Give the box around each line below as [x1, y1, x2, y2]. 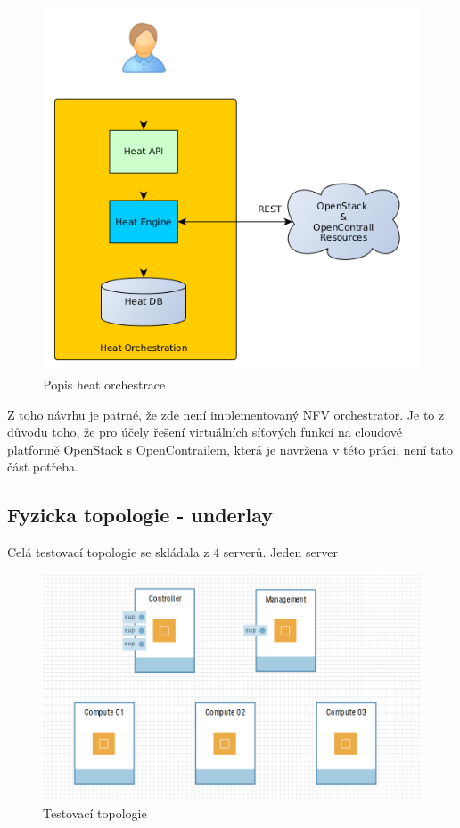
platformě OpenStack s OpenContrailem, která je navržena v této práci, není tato [7, 439, 454, 458]
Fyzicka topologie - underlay [7, 501, 274, 529]
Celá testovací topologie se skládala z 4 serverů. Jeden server [7, 543, 338, 562]
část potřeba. [7, 457, 78, 476]
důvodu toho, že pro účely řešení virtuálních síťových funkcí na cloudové [7, 422, 402, 441]
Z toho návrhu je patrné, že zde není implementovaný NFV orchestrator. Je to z [7, 405, 445, 423]
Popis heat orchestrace [43, 375, 166, 394]
